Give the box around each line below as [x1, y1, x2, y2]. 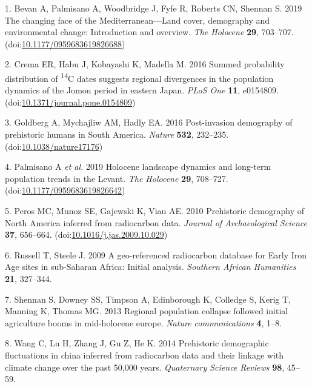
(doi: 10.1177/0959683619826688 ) [5, 37, 125, 50]
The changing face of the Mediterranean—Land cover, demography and [5, 13, 270, 26]
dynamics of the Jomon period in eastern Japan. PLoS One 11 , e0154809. [5, 84, 279, 96]
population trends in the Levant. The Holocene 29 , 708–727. [5, 172, 228, 184]
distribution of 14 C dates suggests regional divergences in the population [5, 70, 274, 84]
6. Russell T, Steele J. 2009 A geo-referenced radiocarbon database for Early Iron [5, 248, 307, 261]
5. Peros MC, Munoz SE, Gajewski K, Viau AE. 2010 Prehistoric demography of [5, 204, 305, 217]
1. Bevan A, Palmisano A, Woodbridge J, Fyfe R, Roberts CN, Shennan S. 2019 [5, 2, 302, 14]
